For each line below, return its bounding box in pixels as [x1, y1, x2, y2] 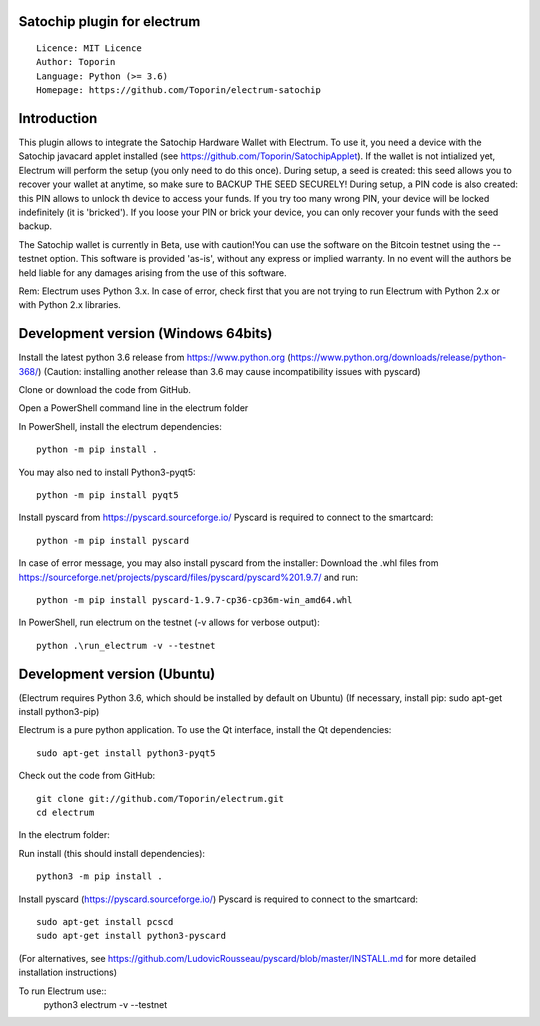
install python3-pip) [18, 706, 100, 718]
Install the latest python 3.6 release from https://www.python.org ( [18, 351, 291, 364]
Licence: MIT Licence [36, 43, 142, 54]
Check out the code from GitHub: [18, 770, 156, 782]
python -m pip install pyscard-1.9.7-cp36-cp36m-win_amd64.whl [36, 594, 353, 605]
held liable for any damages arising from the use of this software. [18, 266, 287, 279]
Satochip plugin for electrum [18, 13, 201, 30]
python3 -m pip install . [36, 871, 164, 882]
